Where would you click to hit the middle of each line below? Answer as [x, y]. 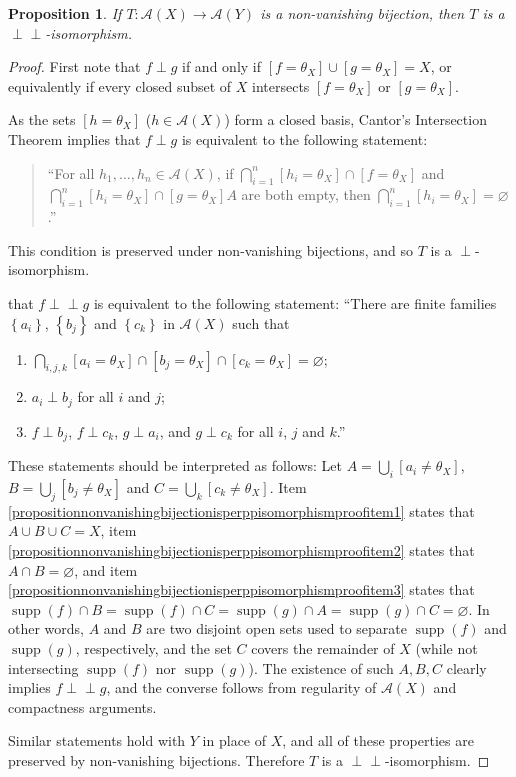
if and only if [222, 66]
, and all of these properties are [378, 740]
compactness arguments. [82, 706]
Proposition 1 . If [65, 13]
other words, [46, 628]
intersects [281, 85]
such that [261, 322]
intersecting [43, 667]
